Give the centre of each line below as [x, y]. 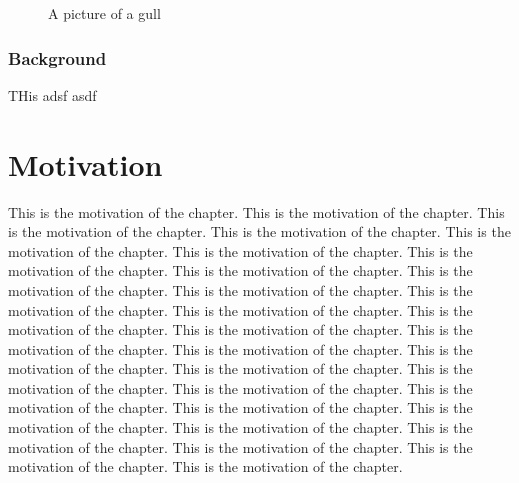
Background [57, 57]
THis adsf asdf [52, 94]
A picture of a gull [104, 13]
